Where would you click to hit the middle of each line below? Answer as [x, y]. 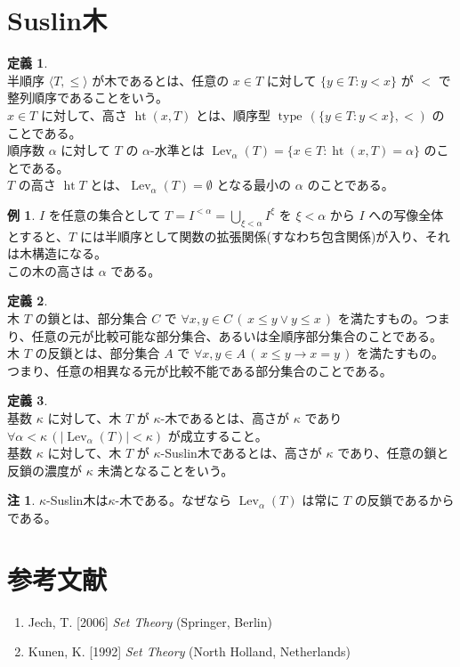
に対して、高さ [84, 114]
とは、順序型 [234, 114]
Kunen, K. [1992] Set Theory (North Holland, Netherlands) [189, 651]
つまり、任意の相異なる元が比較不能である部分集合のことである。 [200, 370]
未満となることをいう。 [165, 470]
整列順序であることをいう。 [88, 98]
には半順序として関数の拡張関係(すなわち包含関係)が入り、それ [265, 236]
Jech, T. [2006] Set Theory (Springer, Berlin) [150, 621]
